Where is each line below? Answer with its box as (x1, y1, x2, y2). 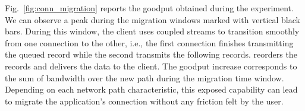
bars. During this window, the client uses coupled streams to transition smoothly (5, 25, 300, 37)
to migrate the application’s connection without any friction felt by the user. (5, 94, 284, 107)
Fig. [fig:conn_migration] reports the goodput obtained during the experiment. (5, 2, 294, 14)
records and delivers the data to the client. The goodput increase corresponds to (5, 59, 297, 72)
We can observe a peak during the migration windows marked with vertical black (5, 13, 300, 26)
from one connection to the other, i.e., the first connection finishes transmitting (5, 36, 294, 49)
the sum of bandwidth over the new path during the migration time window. (5, 71, 284, 84)
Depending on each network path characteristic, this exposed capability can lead (5, 83, 298, 96)
